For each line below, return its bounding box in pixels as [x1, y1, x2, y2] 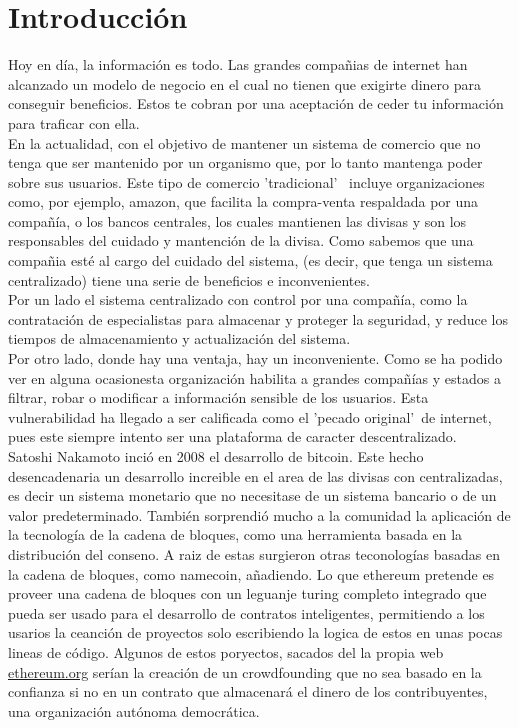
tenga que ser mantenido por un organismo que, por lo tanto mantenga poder [8, 152, 483, 173]
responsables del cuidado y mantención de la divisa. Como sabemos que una [8, 230, 474, 251]
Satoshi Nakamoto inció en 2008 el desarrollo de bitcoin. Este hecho [8, 446, 424, 466]
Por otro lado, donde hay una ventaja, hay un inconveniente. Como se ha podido [8, 348, 503, 369]
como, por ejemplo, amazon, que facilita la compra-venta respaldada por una [8, 191, 479, 212]
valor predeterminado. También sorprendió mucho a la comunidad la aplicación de [8, 504, 511, 525]
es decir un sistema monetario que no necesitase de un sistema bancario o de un [8, 485, 497, 506]
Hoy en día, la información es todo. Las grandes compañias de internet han [8, 54, 468, 75]
